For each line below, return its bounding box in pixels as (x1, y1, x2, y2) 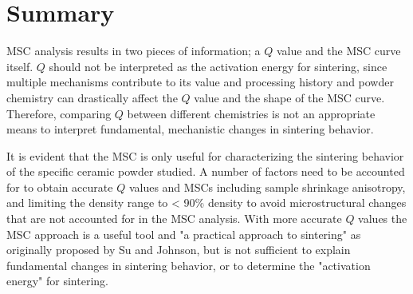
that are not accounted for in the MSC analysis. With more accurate (6, 210, 342, 227)
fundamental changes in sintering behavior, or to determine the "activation (6, 256, 371, 273)
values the (358, 210, 407, 227)
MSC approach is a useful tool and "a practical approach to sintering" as (6, 225, 361, 242)
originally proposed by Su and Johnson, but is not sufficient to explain (6, 241, 351, 258)
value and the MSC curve (276, 42, 401, 59)
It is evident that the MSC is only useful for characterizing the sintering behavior (6, 147, 404, 164)
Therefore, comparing (6, 105, 112, 121)
